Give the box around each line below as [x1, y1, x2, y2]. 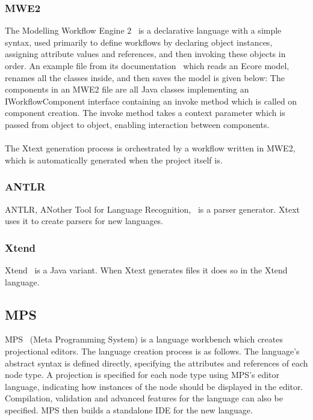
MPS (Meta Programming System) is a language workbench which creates [5, 333, 283, 345]
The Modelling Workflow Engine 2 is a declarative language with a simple [5, 24, 282, 37]
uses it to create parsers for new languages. [5, 215, 164, 227]
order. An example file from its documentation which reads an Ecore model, [5, 59, 290, 72]
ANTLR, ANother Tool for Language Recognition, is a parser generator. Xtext [5, 202, 300, 215]
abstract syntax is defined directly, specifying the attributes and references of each [5, 356, 308, 369]
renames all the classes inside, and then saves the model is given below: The [5, 71, 285, 84]
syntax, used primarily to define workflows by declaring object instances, [5, 35, 273, 48]
